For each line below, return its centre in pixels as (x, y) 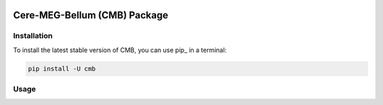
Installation (33, 36)
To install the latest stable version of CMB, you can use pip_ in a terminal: (120, 50)
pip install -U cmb (62, 68)
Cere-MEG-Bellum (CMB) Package (91, 15)
